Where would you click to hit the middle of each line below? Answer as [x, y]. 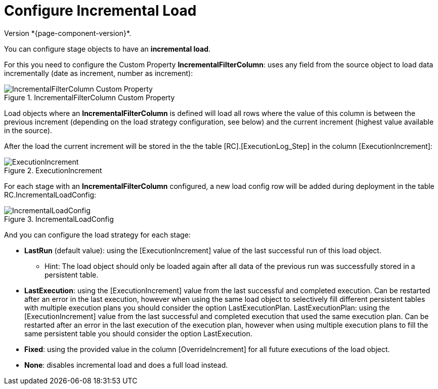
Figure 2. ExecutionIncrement [53, 170]
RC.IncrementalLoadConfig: [50, 194]
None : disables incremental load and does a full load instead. [126, 365]
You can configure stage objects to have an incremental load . [107, 49]
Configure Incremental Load [100, 11]
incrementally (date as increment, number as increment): [99, 73]
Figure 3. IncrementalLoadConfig [59, 219]
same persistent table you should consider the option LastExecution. [138, 333]
